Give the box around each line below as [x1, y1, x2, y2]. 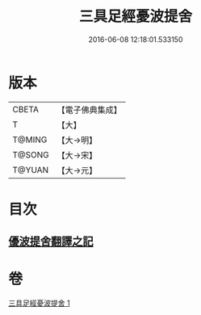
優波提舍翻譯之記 [8, 235, 94, 249]
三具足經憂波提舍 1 [8, 298, 70, 308]
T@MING [12, 134, 48, 145]
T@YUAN [12, 164, 49, 175]
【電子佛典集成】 [57, 104, 123, 115]
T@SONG [12, 149, 50, 160]
